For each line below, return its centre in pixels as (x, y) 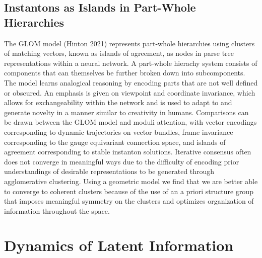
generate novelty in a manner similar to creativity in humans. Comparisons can (126, 112)
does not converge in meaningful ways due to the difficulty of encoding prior (122, 161)
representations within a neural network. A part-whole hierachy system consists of (131, 63)
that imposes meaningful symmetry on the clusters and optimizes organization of (129, 201)
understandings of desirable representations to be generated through (109, 171)
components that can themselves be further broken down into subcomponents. (125, 73)
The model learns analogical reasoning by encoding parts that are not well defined (131, 82)
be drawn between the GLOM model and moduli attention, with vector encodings (130, 122)
